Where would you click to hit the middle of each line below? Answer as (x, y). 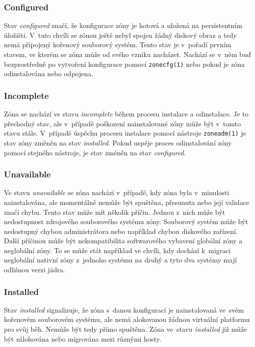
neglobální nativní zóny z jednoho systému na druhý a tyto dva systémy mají (120, 260)
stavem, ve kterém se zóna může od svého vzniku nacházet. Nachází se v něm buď (127, 54)
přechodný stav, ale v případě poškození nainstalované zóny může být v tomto (122, 123)
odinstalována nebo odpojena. (49, 73)
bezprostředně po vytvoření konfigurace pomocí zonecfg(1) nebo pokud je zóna (125, 64)
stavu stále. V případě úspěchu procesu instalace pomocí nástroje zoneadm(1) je (125, 133)
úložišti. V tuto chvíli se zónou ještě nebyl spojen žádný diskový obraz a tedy (120, 35)
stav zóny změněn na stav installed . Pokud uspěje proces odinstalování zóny (118, 142)
